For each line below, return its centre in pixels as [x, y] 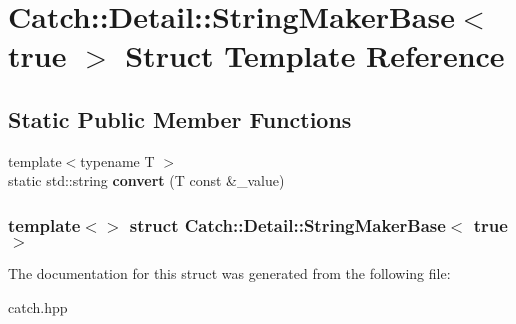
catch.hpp [38, 306]
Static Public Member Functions [180, 118]
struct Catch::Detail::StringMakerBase [287, 224]
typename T [117, 160]
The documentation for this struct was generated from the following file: [229, 273]
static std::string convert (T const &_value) [146, 180]
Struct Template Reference [315, 55]
